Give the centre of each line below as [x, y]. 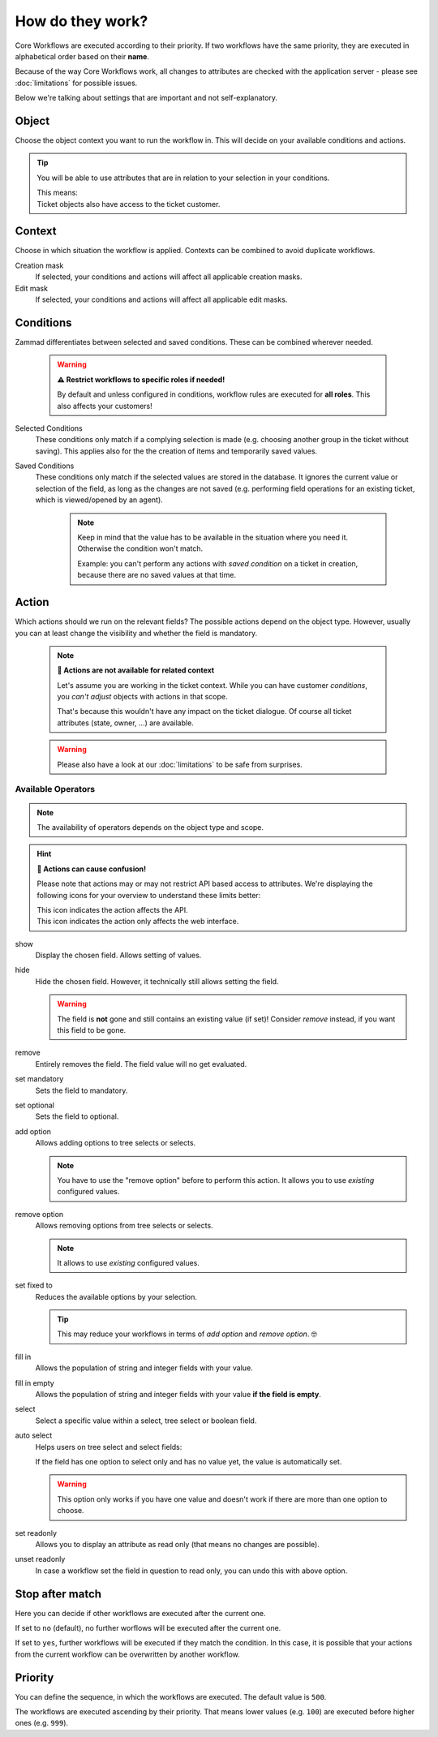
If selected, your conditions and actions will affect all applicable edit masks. [161, 299]
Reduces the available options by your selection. [116, 1296]
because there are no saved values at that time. [157, 575]
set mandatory [39, 1079]
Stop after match [58, 1594]
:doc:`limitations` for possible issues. [76, 83]
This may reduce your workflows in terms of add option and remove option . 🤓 [187, 1334]
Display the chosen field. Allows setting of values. [118, 955]
